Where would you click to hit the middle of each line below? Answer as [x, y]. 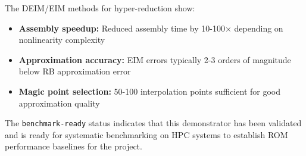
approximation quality [59, 103]
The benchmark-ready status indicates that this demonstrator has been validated [153, 123]
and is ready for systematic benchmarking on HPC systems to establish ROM [146, 134]
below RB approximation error [75, 71]
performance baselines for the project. [74, 146]
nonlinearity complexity [62, 40]
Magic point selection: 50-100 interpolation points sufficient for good [150, 91]
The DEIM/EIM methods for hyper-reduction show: [100, 8]
